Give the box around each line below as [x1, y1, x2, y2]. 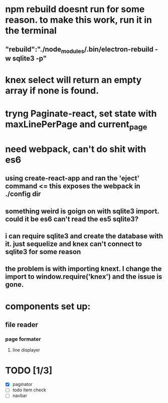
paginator [12, 381, 33, 387]
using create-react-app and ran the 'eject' [5, 174, 139, 183]
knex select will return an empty [5, 74, 142, 86]
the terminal [5, 25, 57, 36]
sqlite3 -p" [12, 54, 47, 62]
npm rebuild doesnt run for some [5, 4, 145, 15]
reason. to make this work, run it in [5, 14, 152, 26]
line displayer [12, 347, 40, 353]
